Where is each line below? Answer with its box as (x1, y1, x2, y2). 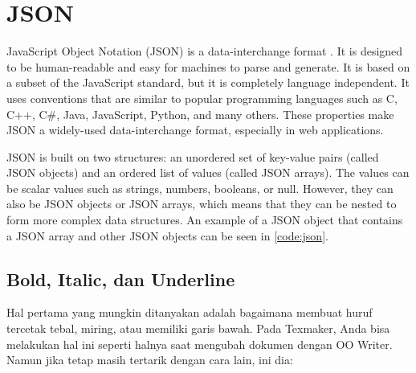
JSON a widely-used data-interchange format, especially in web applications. (6, 121, 384, 138)
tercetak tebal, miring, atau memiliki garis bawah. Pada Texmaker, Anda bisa (6, 320, 390, 337)
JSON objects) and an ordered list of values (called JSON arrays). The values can (6, 164, 410, 181)
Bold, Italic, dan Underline (6, 266, 235, 291)
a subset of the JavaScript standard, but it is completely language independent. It (6, 74, 410, 91)
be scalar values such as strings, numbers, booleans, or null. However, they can (6, 179, 394, 196)
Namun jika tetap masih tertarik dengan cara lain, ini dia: (6, 351, 293, 368)
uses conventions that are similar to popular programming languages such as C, (6, 89, 398, 106)
